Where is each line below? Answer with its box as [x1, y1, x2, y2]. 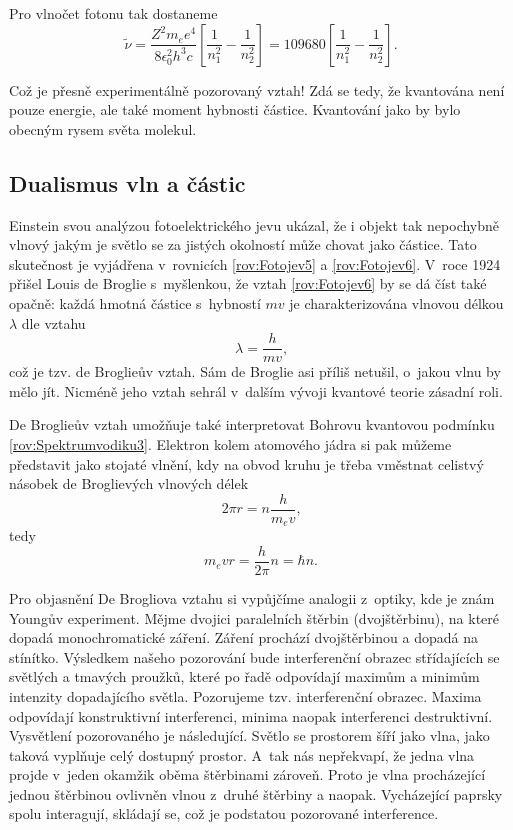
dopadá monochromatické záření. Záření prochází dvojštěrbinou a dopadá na [9, 627, 478, 648]
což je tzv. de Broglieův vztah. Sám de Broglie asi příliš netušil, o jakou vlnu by [9, 361, 501, 382]
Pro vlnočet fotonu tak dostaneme [9, 3, 218, 23]
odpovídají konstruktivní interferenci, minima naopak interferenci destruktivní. [9, 705, 493, 726]
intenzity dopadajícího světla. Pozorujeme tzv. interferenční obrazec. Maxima [9, 685, 482, 706]
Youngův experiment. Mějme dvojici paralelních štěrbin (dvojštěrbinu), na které [9, 607, 500, 628]
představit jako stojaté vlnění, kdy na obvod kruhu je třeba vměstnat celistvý [9, 453, 484, 474]
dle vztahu [21, 312, 86, 333]
